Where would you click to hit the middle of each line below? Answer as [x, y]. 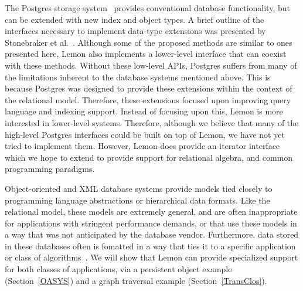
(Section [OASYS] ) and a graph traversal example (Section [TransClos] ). [136, 280]
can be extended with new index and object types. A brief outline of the [135, 19]
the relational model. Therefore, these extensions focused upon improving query [148, 99]
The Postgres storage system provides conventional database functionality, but [147, 8]
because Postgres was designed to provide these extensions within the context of [149, 88]
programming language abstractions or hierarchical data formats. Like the [137, 200]
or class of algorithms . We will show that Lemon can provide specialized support [151, 257]
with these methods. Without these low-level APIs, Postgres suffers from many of [151, 65]
